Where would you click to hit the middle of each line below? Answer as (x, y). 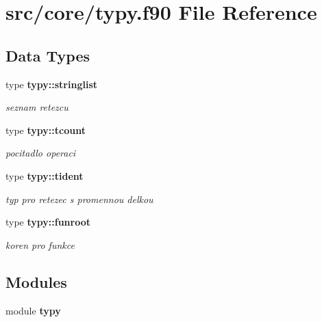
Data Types (48, 55)
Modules (36, 281)
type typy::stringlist (51, 84)
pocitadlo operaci (41, 153)
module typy (33, 310)
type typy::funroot (48, 222)
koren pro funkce (40, 244)
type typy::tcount (46, 130)
